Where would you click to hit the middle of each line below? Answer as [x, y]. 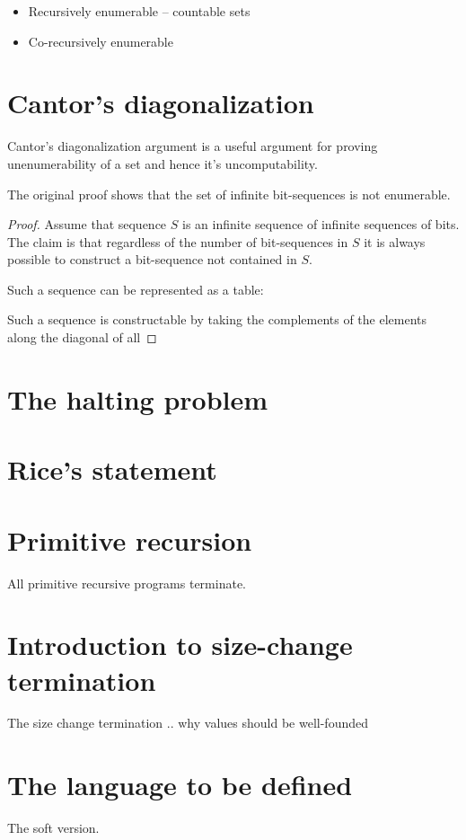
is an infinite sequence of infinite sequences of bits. [321, 224]
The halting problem [138, 398]
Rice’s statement [112, 469]
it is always [395, 241]
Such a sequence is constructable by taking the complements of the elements [217, 319]
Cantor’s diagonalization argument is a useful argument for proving [193, 146]
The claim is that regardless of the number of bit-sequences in [178, 241]
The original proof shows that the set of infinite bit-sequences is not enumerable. [229, 194]
